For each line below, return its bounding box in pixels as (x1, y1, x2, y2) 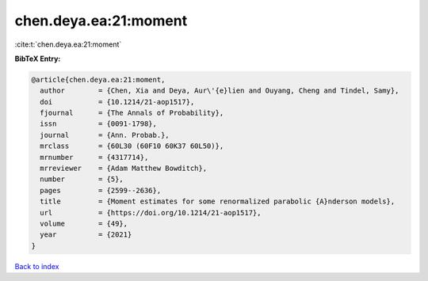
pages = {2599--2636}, (40, 186, 162, 195)
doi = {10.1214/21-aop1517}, (40, 97, 195, 106)
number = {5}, (40, 175, 124, 184)
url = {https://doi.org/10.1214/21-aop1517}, (40, 208, 262, 217)
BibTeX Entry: (14, 54, 61, 63)
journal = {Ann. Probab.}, (40, 131, 170, 139)
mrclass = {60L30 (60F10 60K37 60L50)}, (40, 142, 224, 150)
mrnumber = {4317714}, (40, 153, 149, 161)
